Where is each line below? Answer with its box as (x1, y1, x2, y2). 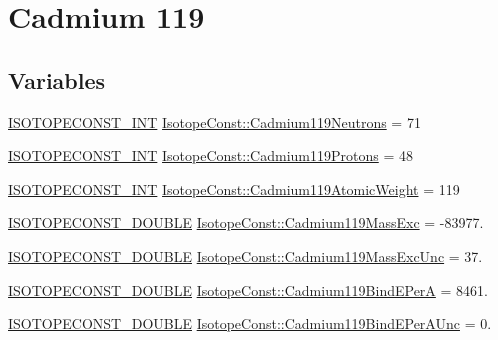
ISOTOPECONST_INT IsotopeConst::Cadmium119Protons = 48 (8, 145, 413, 166)
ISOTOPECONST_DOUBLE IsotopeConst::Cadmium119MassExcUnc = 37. (8, 245, 483, 266)
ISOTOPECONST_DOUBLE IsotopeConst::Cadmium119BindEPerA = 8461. (8, 279, 488, 300)
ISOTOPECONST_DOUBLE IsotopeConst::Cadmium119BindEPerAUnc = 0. (8, 313, 492, 334)
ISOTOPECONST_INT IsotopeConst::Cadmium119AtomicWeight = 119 (8, 178, 460, 199)
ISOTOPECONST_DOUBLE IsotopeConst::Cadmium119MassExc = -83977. (8, 212, 484, 233)
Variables (8, 64, 106, 95)
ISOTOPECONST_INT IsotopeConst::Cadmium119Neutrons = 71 (8, 111, 421, 132)
